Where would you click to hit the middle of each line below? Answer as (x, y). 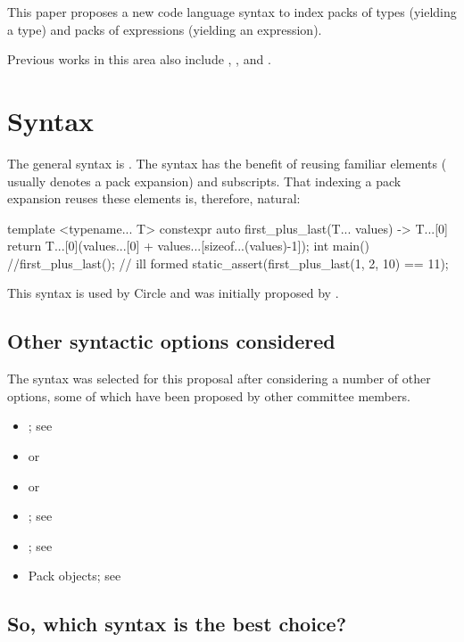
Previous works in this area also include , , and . (139, 59)
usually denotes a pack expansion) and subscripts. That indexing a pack (204, 181)
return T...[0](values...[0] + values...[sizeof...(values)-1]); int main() (189, 246)
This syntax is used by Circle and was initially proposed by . (173, 293)
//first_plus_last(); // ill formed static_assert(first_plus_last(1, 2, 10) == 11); (228, 263)
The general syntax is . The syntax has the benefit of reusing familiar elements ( (227, 163)
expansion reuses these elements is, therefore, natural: (154, 198)
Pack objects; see (75, 576)
